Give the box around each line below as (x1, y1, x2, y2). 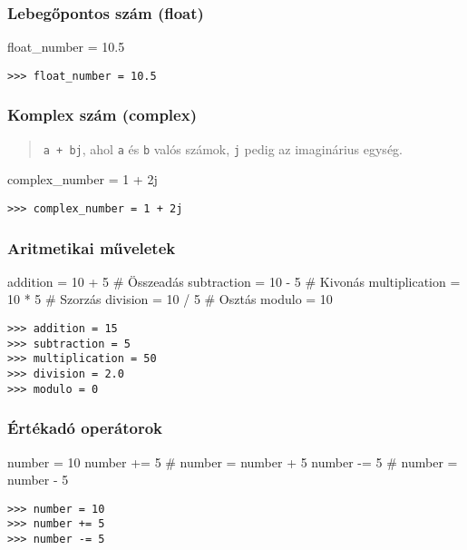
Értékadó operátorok (7, 417, 162, 439)
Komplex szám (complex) (7, 103, 197, 126)
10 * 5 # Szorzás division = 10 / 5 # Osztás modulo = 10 (7, 290, 333, 309)
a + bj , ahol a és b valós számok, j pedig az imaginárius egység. (43, 139, 403, 158)
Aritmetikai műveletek (7, 236, 176, 259)
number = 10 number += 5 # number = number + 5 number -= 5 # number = (7, 452, 458, 471)
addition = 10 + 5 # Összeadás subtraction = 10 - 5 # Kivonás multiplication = (7, 271, 461, 290)
